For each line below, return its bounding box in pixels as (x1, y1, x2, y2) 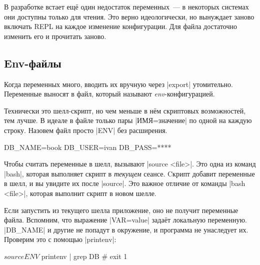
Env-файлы (4, 55, 61, 70)
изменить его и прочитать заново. (4, 30, 106, 41)
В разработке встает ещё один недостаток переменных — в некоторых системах (4, 1, 249, 11)
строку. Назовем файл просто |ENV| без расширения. (4, 124, 167, 135)
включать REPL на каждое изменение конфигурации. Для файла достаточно (4, 21, 237, 31)
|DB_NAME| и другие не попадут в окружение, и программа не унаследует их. (4, 224, 248, 234)
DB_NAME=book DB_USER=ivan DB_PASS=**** (4, 141, 171, 152)
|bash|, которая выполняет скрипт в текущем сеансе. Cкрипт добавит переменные (4, 168, 255, 178)
